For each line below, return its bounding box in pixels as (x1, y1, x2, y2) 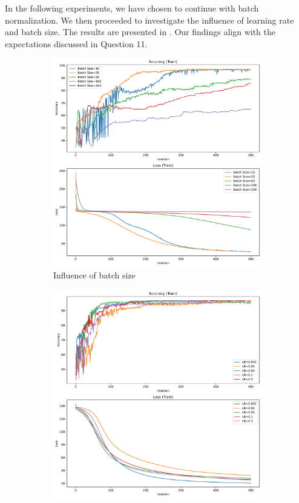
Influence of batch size (53, 269, 136, 281)
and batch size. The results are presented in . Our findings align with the (5, 25, 275, 38)
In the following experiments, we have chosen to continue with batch (5, 2, 259, 14)
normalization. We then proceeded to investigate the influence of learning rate (5, 13, 294, 26)
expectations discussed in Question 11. (5, 37, 148, 50)
